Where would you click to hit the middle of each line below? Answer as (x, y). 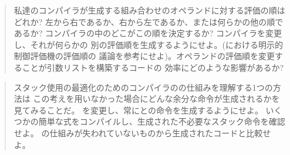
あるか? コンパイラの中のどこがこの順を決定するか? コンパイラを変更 (148, 33)
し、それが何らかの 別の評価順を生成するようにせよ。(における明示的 (148, 44)
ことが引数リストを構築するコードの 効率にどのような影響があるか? (153, 67)
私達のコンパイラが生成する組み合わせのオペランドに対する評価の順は (149, 10)
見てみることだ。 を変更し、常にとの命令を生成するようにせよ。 (138, 110)
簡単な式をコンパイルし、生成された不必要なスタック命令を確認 (162, 121)
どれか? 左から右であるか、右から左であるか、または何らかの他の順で (149, 21)
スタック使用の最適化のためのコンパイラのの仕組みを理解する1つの (143, 87)
